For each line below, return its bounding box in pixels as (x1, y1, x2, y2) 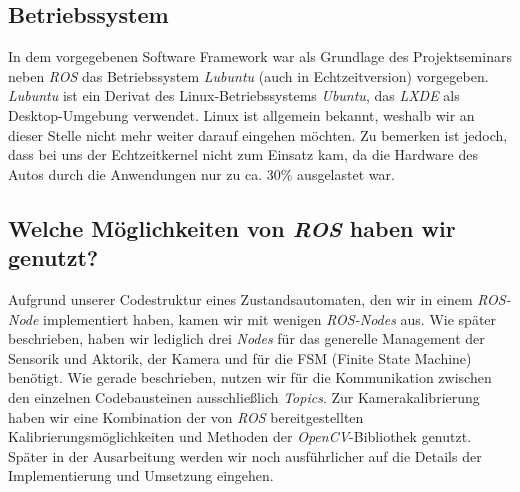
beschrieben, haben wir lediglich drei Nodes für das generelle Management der (8, 328, 485, 349)
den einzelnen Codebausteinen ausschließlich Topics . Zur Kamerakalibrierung (8, 386, 480, 407)
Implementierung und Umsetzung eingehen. (8, 465, 274, 486)
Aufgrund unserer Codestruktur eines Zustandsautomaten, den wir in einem (8, 288, 473, 309)
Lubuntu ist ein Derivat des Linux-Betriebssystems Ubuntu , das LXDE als (8, 85, 460, 106)
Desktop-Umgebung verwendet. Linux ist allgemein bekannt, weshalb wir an (8, 104, 475, 125)
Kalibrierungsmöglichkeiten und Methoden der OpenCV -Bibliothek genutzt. (8, 426, 472, 447)
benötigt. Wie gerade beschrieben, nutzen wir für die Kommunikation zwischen (8, 367, 492, 388)
